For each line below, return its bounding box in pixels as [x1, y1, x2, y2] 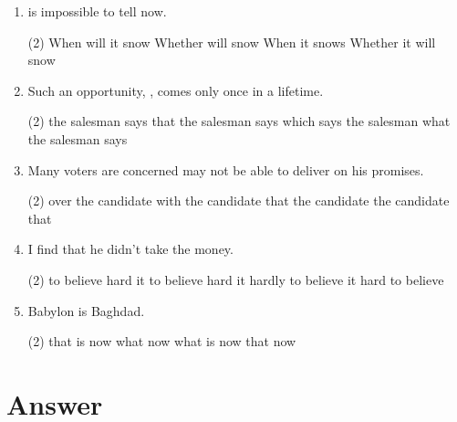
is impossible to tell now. [27, 2, 167, 20]
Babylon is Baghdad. [27, 301, 145, 320]
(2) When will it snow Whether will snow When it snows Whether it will [27, 32, 436, 51]
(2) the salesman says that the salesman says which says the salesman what [27, 111, 451, 131]
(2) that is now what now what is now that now [27, 332, 296, 351]
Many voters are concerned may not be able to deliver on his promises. [27, 160, 424, 179]
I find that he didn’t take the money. [27, 239, 234, 258]
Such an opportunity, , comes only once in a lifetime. [27, 80, 324, 100]
